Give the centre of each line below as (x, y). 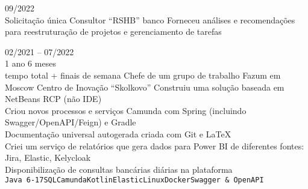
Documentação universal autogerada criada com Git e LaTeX (118, 133)
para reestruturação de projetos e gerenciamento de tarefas (113, 31)
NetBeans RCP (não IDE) (53, 99)
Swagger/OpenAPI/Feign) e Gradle (71, 122)
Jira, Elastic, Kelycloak (48, 157)
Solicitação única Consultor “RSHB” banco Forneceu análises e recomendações (150, 19)
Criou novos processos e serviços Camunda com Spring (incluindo (126, 110)
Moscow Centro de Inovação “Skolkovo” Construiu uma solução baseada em (145, 87)
